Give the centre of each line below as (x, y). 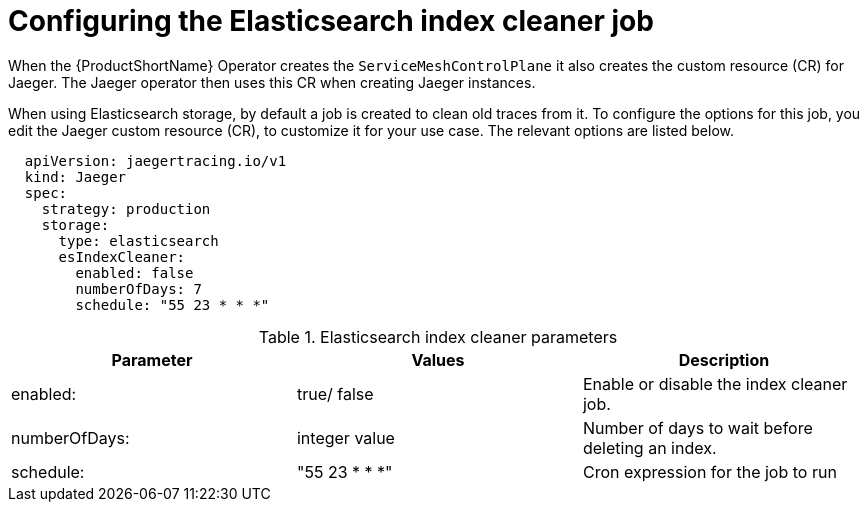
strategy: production (126, 208)
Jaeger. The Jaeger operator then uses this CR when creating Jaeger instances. (272, 82)
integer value (345, 437)
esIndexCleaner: (122, 256)
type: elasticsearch (138, 240)
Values (438, 359)
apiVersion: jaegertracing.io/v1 (155, 160)
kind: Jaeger (75, 176)
